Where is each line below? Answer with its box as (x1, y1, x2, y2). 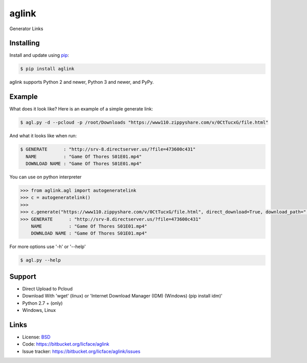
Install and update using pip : (9, 52, 69, 58)
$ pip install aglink (20, 66, 75, 72)
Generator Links (9, 26, 43, 32)
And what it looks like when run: (9, 133, 77, 139)
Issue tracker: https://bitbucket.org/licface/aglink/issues (22, 348, 141, 354)
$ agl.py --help (20, 257, 61, 263)
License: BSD (22, 334, 51, 340)
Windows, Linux (22, 307, 56, 313)
